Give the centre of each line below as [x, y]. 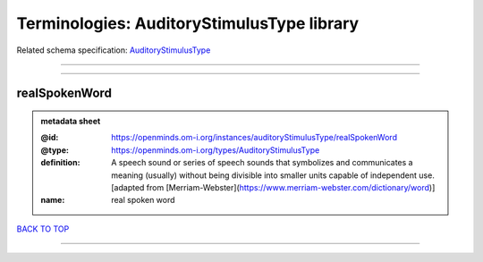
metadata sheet [71, 121]
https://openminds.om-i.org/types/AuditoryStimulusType [216, 150]
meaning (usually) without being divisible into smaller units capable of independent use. [273, 175]
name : [53, 200]
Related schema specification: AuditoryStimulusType [114, 50]
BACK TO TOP [43, 229]
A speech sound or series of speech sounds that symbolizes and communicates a [262, 163]
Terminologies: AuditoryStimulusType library [188, 23]
